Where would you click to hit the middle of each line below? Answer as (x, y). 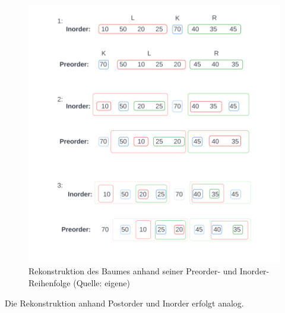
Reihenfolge (50, 283)
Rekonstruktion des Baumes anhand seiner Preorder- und (133, 271)
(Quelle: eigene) (102, 283)
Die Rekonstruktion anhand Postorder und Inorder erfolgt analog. (124, 303)
